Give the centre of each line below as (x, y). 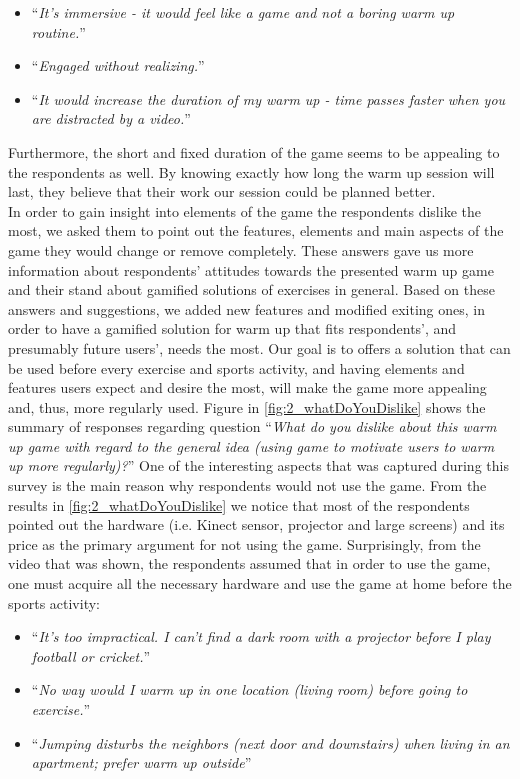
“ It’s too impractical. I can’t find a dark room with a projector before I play (261, 636)
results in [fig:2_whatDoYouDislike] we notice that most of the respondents (239, 504)
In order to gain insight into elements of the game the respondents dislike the (244, 210)
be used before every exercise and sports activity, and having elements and (236, 367)
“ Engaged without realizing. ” (118, 65)
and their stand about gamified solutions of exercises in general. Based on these (251, 289)
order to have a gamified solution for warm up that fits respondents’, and (232, 328)
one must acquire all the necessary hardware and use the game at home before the (260, 583)
